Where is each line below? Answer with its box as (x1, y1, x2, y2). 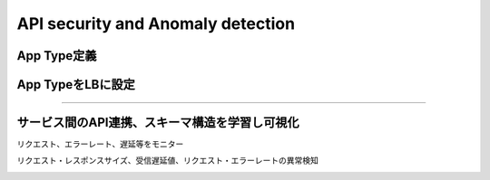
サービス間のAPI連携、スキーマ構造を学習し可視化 (16, 115, 299, 130)
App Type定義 (16, 48, 97, 63)
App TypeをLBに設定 (16, 77, 135, 92)
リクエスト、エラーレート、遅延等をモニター (16, 138, 184, 149)
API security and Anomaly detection (16, 14, 295, 33)
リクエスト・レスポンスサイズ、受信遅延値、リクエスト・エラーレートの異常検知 (16, 155, 319, 166)
